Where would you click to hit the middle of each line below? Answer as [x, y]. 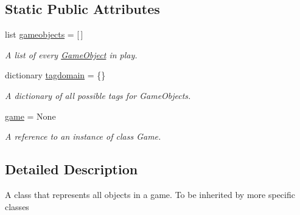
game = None [30, 116]
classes [17, 206]
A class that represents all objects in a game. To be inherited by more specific [150, 194]
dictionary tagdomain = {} [55, 75]
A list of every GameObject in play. [71, 54]
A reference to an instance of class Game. [83, 136]
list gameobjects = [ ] [44, 34]
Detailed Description [72, 169]
